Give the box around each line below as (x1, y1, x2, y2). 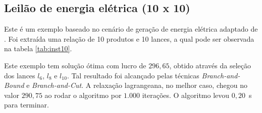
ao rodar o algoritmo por (44, 89, 122, 100)
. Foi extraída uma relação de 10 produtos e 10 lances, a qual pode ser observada (4, 33, 254, 44)
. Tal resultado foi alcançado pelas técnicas (67, 70, 199, 80)
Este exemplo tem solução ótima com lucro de (4, 60, 146, 70)
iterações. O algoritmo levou (142, 89, 230, 100)
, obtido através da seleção (169, 60, 251, 70)
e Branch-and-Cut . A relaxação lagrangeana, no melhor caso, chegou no (26, 80, 247, 90)
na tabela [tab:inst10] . (4, 43, 72, 54)
